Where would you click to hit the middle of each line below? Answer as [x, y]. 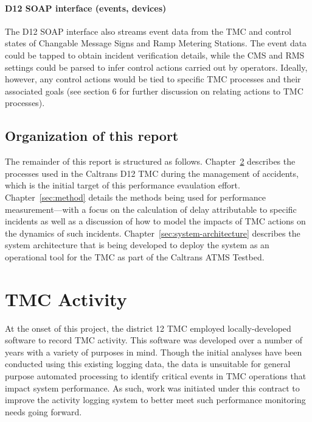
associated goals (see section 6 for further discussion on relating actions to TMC [154, 91]
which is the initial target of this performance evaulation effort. [123, 185]
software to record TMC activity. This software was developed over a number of [154, 340]
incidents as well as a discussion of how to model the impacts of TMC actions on [155, 221]
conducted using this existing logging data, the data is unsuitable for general [148, 364]
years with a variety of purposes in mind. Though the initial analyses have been [154, 352]
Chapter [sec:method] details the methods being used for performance [136, 197]
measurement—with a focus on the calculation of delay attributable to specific [151, 209]
